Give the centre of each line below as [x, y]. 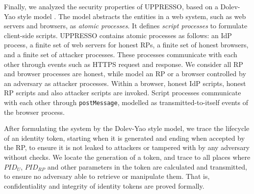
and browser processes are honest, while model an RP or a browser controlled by [125, 74]
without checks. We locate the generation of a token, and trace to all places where [127, 157]
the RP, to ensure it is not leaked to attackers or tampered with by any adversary [127, 147]
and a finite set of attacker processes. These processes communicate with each [121, 54]
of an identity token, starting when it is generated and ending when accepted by [125, 138]
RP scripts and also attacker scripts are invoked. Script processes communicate [123, 93]
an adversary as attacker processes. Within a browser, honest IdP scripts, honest [125, 83]
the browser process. [34, 112]
